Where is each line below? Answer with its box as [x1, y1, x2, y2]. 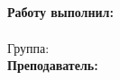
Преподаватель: [7, 56, 98, 75]
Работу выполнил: [7, 3, 114, 22]
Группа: [7, 38, 50, 57]
